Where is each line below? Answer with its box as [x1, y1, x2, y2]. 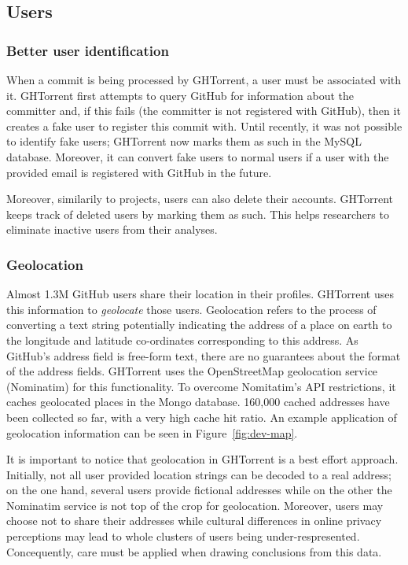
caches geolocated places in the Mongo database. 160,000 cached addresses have [6, 393, 390, 410]
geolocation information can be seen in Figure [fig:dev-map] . [6, 424, 298, 441]
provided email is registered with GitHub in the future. [6, 164, 272, 180]
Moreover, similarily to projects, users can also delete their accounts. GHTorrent [6, 190, 394, 207]
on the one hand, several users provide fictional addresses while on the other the [6, 482, 392, 498]
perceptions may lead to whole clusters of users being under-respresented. [6, 528, 360, 545]
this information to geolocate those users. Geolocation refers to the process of [6, 301, 377, 317]
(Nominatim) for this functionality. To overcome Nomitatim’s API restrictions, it [6, 378, 396, 394]
